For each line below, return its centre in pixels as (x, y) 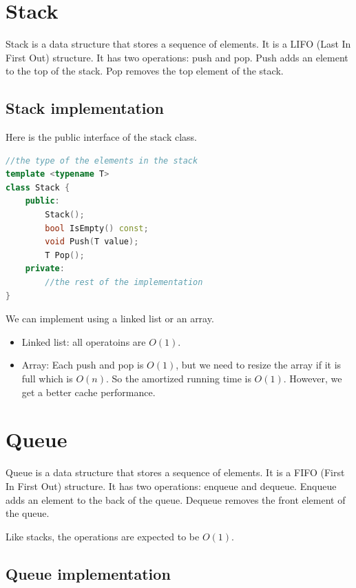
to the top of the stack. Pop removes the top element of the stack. (145, 71)
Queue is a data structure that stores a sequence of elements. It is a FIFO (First (175, 472)
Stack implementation (85, 108)
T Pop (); (65, 255)
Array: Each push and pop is (83, 365)
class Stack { (38, 187)
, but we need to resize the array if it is (259, 365)
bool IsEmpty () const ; (97, 228)
